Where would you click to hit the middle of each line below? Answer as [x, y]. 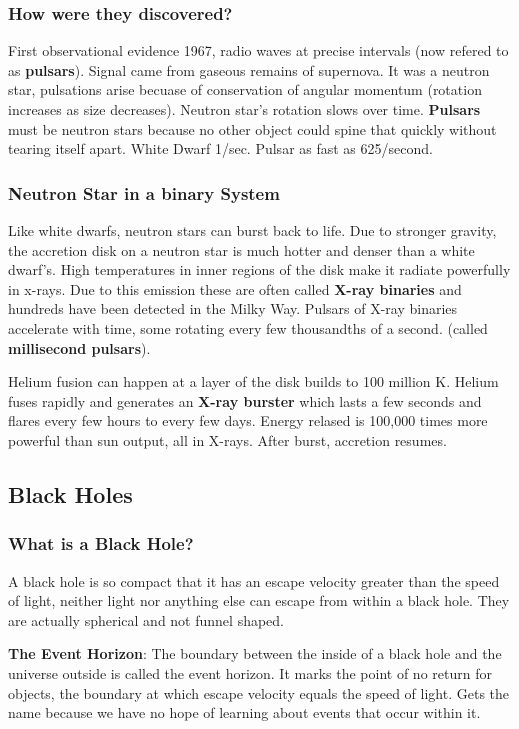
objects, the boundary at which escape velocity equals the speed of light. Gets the [259, 692]
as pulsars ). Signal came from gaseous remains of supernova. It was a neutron [249, 69]
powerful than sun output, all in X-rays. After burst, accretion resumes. [227, 439]
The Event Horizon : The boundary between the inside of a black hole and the [255, 653]
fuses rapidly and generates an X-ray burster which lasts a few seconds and [245, 400]
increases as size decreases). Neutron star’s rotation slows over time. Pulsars [244, 109]
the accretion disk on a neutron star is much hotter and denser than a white [241, 249]
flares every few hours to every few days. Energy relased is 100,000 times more [248, 420]
